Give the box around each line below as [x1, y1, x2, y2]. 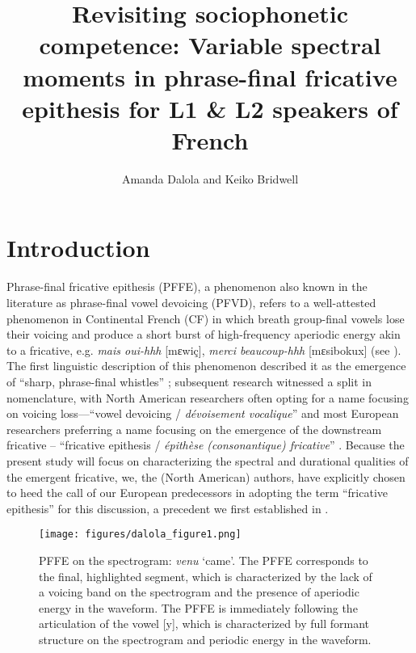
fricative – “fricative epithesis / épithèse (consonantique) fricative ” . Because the [6, 436, 405, 453]
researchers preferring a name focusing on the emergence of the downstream [6, 420, 382, 437]
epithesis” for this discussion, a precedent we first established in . [6, 499, 329, 516]
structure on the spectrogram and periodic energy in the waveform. [39, 630, 372, 647]
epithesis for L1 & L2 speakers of [22, 91, 398, 124]
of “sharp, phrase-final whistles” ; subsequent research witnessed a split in [6, 373, 372, 390]
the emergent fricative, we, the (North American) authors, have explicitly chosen [6, 468, 405, 485]
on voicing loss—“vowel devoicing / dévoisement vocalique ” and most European [6, 405, 399, 422]
